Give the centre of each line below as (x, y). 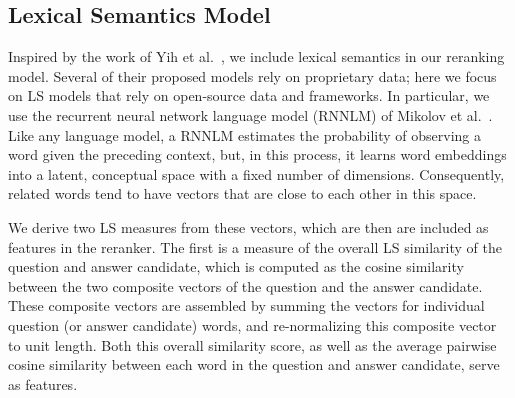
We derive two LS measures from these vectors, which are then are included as (248, 226)
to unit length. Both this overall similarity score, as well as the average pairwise (252, 344)
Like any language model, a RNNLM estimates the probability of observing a (245, 134)
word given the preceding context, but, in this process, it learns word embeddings (257, 154)
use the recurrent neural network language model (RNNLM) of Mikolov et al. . (250, 114)
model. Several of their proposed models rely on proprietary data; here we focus (252, 75)
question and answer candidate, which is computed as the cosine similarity (236, 266)
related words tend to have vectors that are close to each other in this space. (242, 193)
